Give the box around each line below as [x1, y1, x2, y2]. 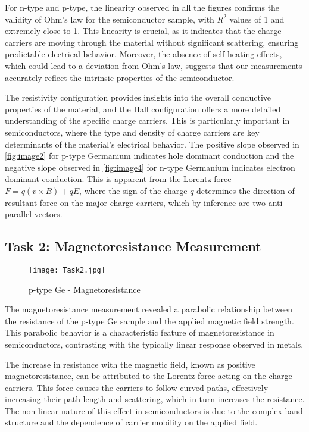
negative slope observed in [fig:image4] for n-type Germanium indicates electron [5, 161, 295, 173]
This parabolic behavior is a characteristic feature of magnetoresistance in [5, 326, 274, 339]
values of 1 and [229, 12, 285, 25]
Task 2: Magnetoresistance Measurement [5, 237, 261, 255]
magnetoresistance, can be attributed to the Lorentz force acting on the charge [5, 370, 292, 382]
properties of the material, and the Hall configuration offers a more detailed [5, 102, 281, 115]
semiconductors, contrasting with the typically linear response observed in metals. [5, 337, 304, 350]
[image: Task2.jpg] [29, 265, 105, 274]
